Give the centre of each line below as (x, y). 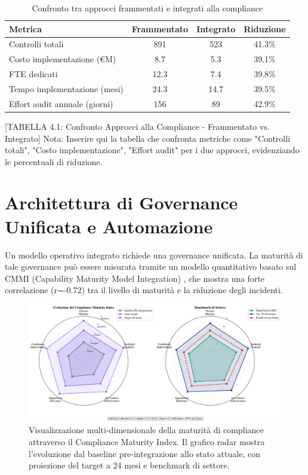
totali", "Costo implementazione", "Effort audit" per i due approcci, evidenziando (152, 150)
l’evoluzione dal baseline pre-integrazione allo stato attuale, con (144, 453)
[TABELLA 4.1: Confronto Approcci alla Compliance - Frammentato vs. (137, 126)
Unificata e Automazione (109, 226)
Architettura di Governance (121, 203)
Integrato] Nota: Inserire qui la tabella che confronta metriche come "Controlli (148, 138)
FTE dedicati (33, 74)
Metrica (26, 28)
